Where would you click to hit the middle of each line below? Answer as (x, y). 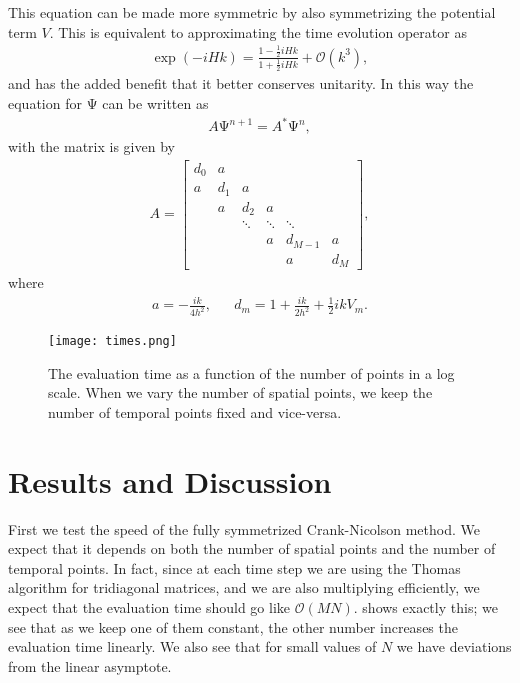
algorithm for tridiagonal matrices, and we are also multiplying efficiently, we (244, 587)
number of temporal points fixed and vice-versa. (195, 411)
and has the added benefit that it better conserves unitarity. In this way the (241, 83)
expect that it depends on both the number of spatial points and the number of (252, 548)
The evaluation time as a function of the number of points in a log (251, 372)
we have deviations (454, 646)
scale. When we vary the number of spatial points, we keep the (240, 392)
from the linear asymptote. (90, 665)
